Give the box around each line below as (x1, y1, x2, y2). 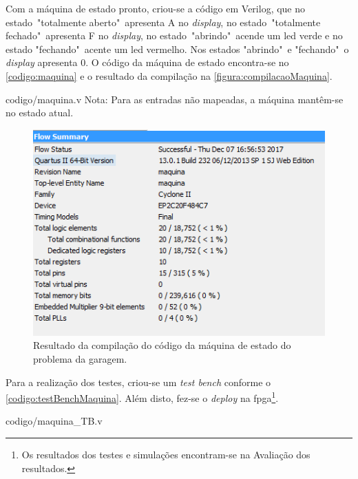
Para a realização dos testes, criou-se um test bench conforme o (6, 374, 271, 389)
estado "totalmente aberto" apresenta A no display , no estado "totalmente (6, 14, 321, 29)
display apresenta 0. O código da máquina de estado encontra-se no (6, 55, 289, 70)
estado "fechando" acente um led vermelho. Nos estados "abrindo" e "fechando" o (6, 41, 349, 56)
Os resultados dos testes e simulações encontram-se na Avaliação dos (21, 447, 310, 461)
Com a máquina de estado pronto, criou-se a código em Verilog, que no (6, 1, 306, 15)
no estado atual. (6, 105, 74, 120)
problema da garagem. (33, 351, 127, 365)
